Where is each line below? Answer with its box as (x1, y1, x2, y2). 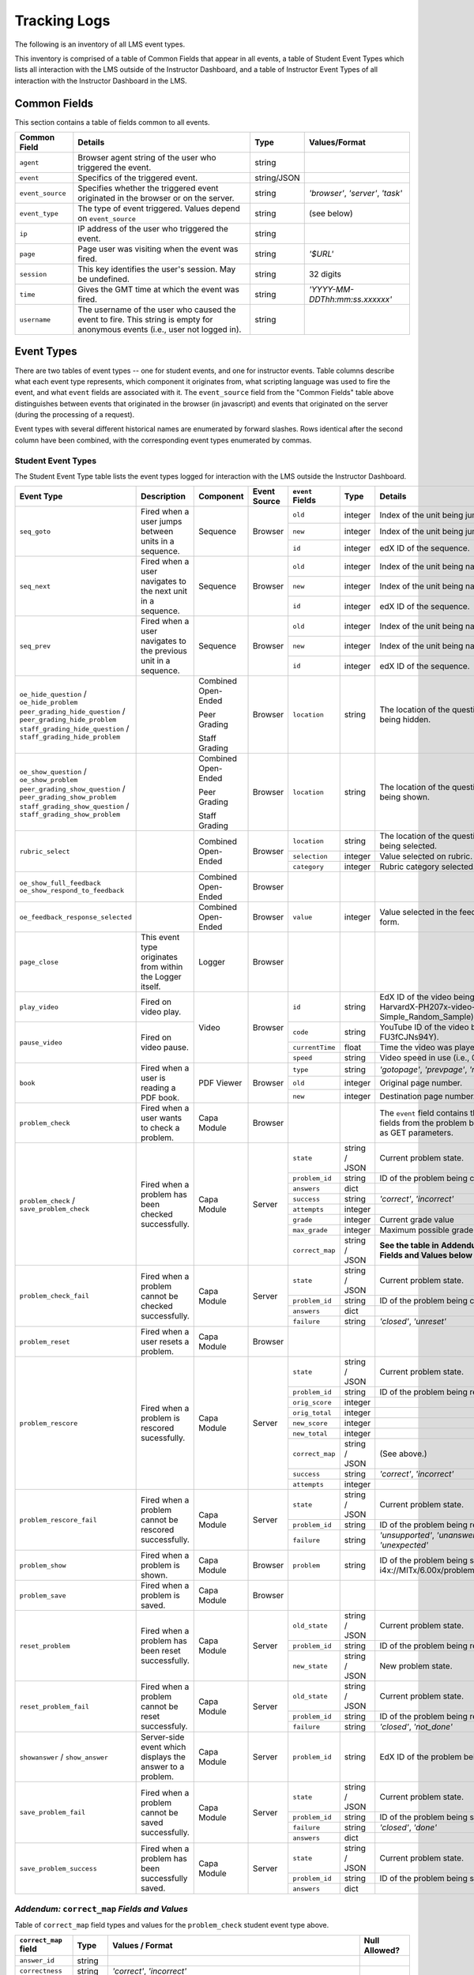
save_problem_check (19, 1205, 90, 1213)
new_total (292, 1429, 328, 1438)
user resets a (141, 1336, 190, 1347)
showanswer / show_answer (19, 1751, 108, 1762)
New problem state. (379, 1661, 453, 1672)
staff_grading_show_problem (19, 810, 121, 818)
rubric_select (19, 847, 70, 856)
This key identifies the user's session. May (77, 264, 236, 275)
